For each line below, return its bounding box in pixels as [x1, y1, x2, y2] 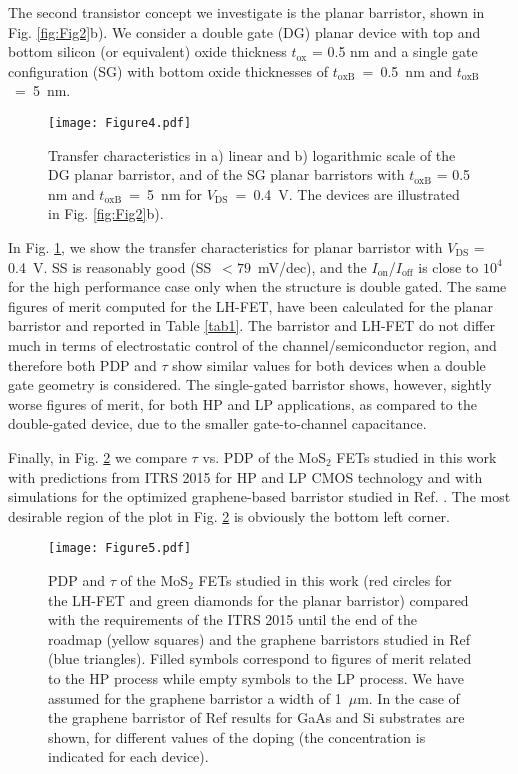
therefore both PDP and [8, 354, 157, 375]
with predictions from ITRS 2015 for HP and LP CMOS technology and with [8, 466, 483, 487]
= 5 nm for [129, 183, 202, 204]
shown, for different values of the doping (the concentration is [48, 726, 426, 747]
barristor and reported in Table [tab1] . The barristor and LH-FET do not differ [8, 315, 495, 336]
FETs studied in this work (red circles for [198, 569, 452, 590]
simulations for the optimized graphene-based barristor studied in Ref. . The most [8, 486, 511, 507]
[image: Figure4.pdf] [48, 115, 192, 130]
